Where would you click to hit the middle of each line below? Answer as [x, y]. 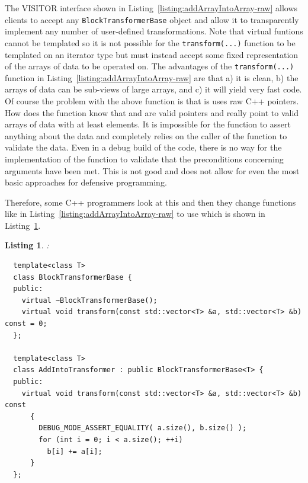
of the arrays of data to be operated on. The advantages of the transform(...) [150, 66]
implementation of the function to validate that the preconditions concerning [144, 159]
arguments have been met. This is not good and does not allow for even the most [152, 170]
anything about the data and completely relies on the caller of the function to [146, 135]
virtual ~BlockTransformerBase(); [89, 300]
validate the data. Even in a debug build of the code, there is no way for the [143, 147]
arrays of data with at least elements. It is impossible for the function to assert [148, 124]
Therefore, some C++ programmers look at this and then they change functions [150, 202]
